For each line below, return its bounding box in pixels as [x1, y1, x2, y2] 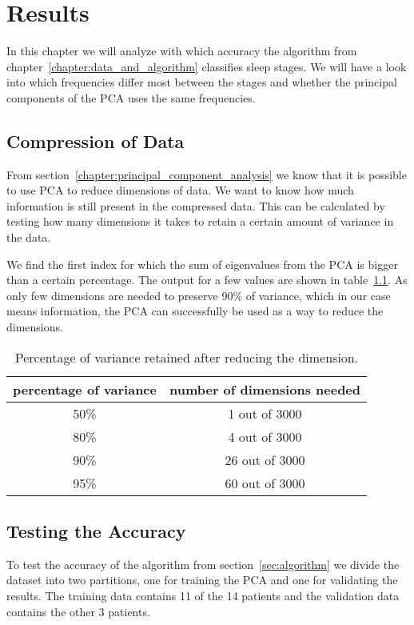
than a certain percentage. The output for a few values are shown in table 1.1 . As [6, 271, 408, 288]
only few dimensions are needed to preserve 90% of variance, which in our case [6, 286, 391, 303]
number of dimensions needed [169, 379, 361, 399]
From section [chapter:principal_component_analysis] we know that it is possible [6, 166, 407, 182]
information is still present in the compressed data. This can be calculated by [6, 197, 385, 214]
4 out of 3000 [228, 427, 302, 446]
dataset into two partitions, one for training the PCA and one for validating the [6, 571, 398, 588]
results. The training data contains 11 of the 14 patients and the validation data [6, 587, 400, 604]
